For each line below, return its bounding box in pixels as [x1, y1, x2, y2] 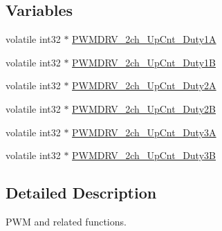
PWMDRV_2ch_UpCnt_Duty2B [72, 101, 216, 115]
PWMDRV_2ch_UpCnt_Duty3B [72, 148, 216, 163]
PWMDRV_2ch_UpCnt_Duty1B [72, 55, 216, 69]
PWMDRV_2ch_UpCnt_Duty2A [72, 78, 216, 93]
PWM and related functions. [6, 214, 127, 228]
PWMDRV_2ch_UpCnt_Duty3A [72, 124, 216, 139]
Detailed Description [6, 182, 157, 203]
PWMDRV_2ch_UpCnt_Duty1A [72, 32, 216, 46]
